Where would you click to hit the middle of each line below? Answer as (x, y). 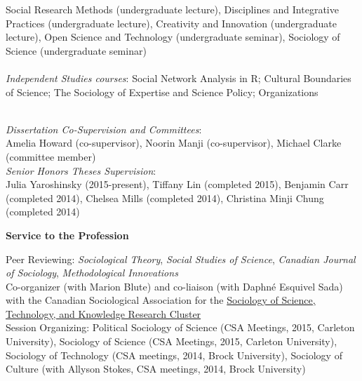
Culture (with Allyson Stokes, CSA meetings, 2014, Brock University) (156, 369)
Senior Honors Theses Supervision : (81, 170)
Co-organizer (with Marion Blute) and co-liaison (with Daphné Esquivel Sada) (174, 286)
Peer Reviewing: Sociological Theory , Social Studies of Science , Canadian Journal (181, 259)
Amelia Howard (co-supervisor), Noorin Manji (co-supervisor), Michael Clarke (174, 143)
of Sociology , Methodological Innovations (92, 273)
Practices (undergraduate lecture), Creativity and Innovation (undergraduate (171, 23)
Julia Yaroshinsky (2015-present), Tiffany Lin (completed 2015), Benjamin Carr (177, 184)
